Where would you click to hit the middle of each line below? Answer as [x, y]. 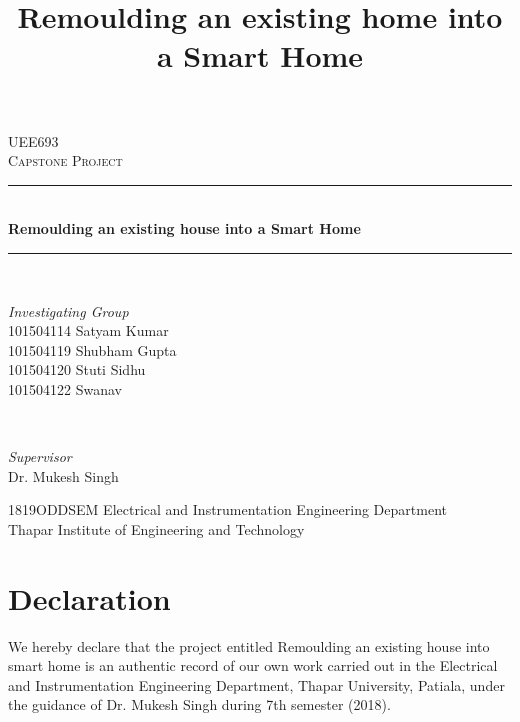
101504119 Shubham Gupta [92, 349]
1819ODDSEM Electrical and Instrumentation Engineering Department [227, 509]
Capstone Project [65, 160]
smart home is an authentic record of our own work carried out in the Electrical [253, 665]
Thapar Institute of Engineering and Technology [156, 528]
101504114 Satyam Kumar [88, 330]
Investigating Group [68, 310]
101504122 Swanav [65, 388]
